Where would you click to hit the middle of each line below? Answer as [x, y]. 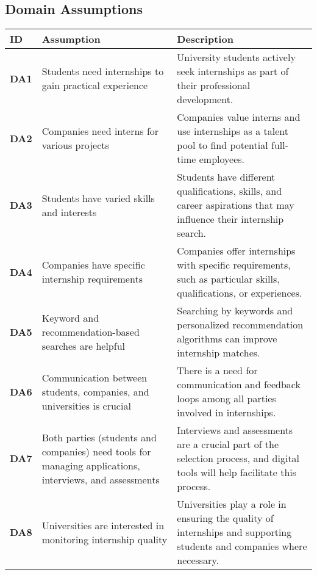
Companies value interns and [239, 117]
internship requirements [92, 279]
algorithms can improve [227, 339]
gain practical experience [95, 85]
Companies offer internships [236, 251]
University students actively [236, 57]
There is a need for [217, 371]
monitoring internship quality [105, 539]
